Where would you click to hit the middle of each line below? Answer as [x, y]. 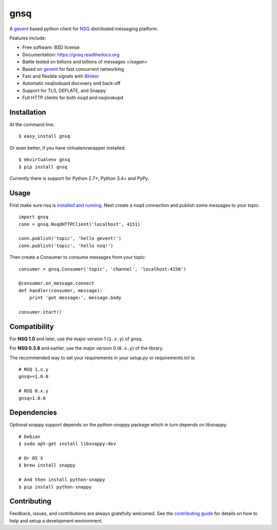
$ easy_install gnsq [44, 136]
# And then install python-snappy [62, 480]
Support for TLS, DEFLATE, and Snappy [64, 90]
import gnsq [34, 217]
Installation [28, 112]
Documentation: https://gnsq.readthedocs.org [71, 54]
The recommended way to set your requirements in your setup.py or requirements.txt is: [103, 358]
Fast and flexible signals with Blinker [61, 76]
